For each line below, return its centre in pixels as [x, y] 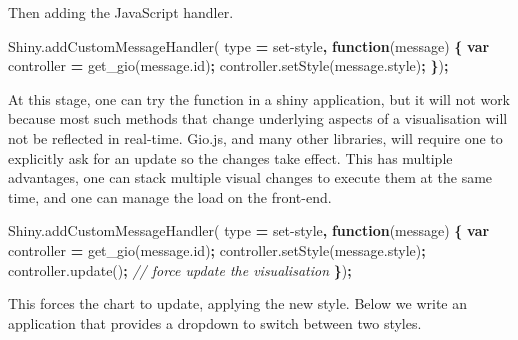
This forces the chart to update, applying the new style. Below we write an [238, 303]
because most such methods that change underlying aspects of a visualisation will [258, 118]
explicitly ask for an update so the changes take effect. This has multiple [230, 157]
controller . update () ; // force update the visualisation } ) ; [180, 269]
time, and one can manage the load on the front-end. [170, 196]
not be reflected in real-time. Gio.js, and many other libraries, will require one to [255, 137]
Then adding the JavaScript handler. [121, 12]
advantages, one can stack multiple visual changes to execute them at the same [250, 177]
